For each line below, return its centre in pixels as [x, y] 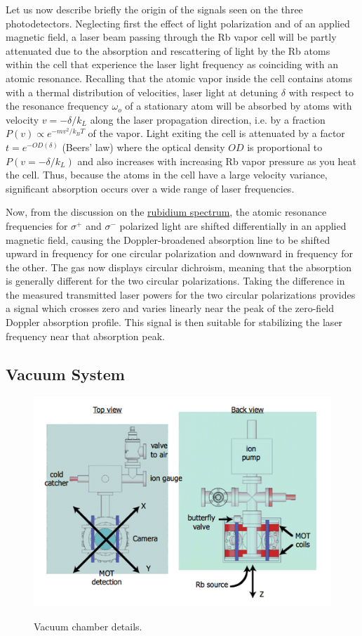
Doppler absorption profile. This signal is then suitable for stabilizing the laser [174, 322]
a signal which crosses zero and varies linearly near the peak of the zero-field [170, 308]
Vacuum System [65, 374]
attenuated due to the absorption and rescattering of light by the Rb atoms [168, 50]
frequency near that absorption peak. [85, 336]
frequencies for [37, 225]
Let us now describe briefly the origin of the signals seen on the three [154, 9]
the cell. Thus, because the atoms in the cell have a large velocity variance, [167, 175]
